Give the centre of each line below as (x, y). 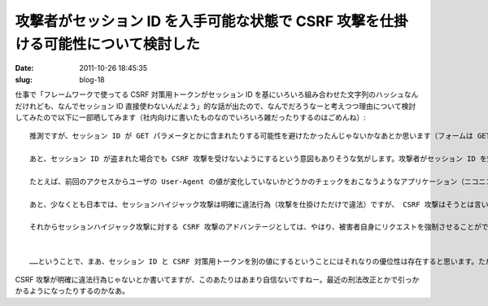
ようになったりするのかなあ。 (79, 291)
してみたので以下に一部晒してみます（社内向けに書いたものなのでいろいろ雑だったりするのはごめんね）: (190, 117)
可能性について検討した (122, 44)
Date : (24, 68)
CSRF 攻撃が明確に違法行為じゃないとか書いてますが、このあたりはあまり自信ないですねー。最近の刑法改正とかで (207, 279)
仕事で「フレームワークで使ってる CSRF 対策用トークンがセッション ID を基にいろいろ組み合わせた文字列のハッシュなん (217, 94)
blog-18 (92, 79)
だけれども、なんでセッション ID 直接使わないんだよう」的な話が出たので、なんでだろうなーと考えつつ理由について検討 (216, 106)
